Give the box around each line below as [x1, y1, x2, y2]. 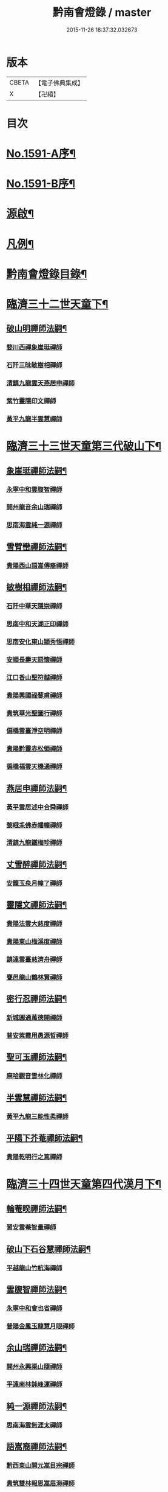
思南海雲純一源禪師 [6, 521, 62, 530]
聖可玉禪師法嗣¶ [6, 1052, 67, 1062]
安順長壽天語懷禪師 [6, 655, 62, 664]
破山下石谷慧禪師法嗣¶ [6, 1244, 91, 1254]
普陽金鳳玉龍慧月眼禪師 [6, 1322, 75, 1331]
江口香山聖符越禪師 [6, 673, 62, 682]
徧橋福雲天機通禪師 [6, 762, 62, 771]
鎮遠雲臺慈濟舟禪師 [6, 955, 62, 964]
